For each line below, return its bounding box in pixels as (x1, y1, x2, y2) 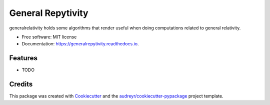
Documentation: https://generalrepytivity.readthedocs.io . (21, 41, 139, 47)
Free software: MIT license (21, 34, 77, 40)
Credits (9, 80, 33, 89)
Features (9, 54, 37, 62)
